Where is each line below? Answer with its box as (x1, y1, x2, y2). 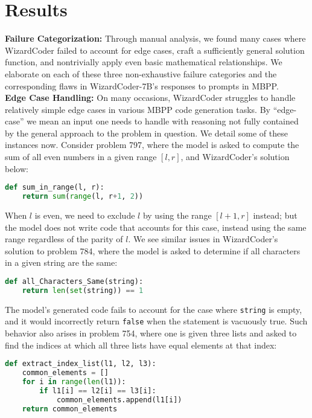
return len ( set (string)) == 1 (22, 286, 144, 295)
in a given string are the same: (5, 256, 118, 269)
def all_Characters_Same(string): (5, 277, 144, 286)
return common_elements (22, 404, 118, 413)
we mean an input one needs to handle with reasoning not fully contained (27, 115, 299, 127)
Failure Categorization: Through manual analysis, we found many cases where (5, 32, 306, 45)
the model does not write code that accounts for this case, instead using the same (5, 220, 307, 233)
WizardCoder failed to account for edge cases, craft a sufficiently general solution (5, 43, 305, 56)
